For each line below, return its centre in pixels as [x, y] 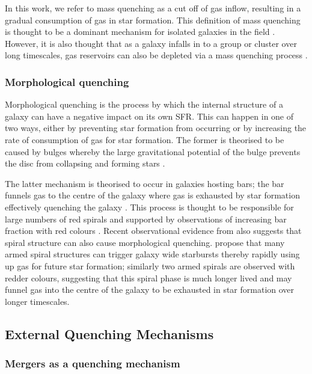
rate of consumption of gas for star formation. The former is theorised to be [145, 139]
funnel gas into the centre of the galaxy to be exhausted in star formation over [150, 290]
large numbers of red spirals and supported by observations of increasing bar [146, 219]
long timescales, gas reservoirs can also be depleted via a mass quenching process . [156, 55]
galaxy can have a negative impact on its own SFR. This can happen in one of [149, 116]
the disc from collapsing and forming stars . [85, 163]
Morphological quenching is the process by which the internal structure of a [144, 104]
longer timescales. [37, 301]
